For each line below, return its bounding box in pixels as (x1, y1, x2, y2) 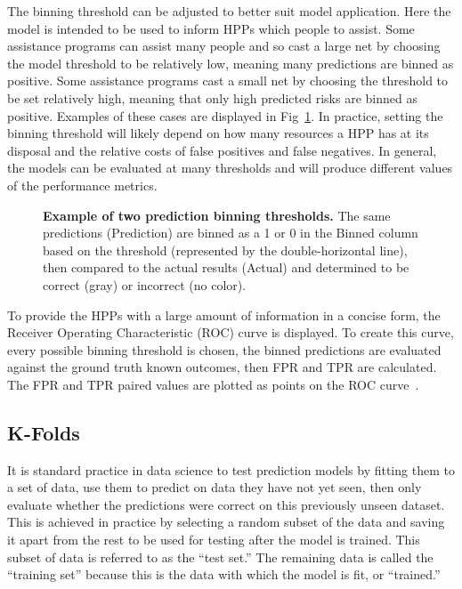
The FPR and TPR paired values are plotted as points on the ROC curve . (7, 375, 419, 393)
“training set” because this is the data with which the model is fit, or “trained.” (7, 565, 441, 584)
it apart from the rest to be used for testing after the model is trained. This (7, 530, 420, 549)
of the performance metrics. (7, 175, 158, 194)
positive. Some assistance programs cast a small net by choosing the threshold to (7, 71, 449, 90)
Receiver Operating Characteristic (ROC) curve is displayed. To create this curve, (7, 323, 454, 342)
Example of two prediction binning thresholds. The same (43, 206, 391, 224)
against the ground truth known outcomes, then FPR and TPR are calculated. (7, 358, 437, 376)
